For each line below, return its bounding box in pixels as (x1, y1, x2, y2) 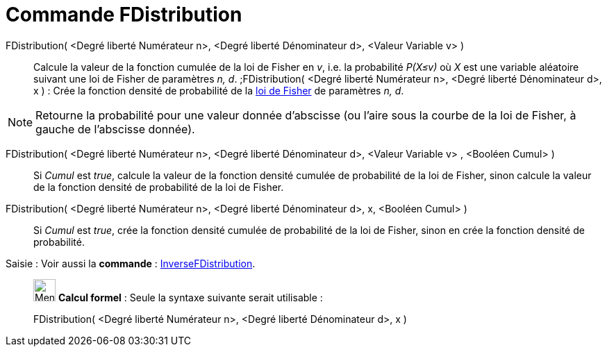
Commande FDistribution (6, 3, 242, 26)
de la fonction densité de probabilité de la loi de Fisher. (33, 181, 284, 193)
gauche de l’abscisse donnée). (35, 121, 195, 136)
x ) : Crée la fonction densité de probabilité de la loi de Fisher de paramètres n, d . (33, 84, 404, 97)
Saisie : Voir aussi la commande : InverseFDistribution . (6, 257, 256, 269)
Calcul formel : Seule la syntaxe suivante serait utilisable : (58, 291, 323, 303)
